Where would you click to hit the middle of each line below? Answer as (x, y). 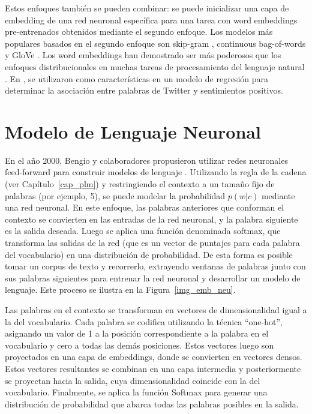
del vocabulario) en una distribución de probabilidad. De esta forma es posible (149, 254)
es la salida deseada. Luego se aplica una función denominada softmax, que (143, 231)
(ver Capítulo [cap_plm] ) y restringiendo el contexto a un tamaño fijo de (140, 184)
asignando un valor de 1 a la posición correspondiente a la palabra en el (137, 333)
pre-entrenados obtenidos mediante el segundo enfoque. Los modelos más (139, 31)
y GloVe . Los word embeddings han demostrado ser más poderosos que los (143, 55)
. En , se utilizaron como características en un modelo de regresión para (136, 78)
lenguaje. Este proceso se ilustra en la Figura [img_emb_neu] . (120, 289)
